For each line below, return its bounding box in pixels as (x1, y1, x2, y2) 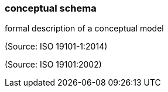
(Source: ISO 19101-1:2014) (5, 41, 108, 52)
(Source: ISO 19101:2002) (5, 59, 102, 70)
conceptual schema (5, 2, 97, 14)
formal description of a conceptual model (5, 23, 164, 34)
